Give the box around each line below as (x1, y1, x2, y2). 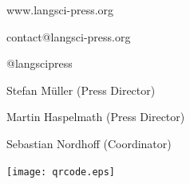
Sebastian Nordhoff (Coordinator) (6, 135, 172, 151)
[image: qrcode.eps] (6, 166, 116, 178)
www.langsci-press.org (6, 2, 114, 18)
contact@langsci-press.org (6, 28, 131, 45)
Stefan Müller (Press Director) (6, 81, 156, 98)
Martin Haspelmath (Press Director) (6, 108, 185, 125)
